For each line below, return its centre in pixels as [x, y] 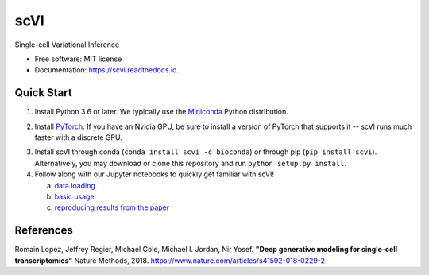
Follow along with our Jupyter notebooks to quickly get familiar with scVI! [154, 174]
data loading [75, 185]
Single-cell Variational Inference [67, 45]
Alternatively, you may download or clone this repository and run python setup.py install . [191, 163]
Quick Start [43, 93]
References [44, 230]
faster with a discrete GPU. [78, 137]
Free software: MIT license [78, 59]
